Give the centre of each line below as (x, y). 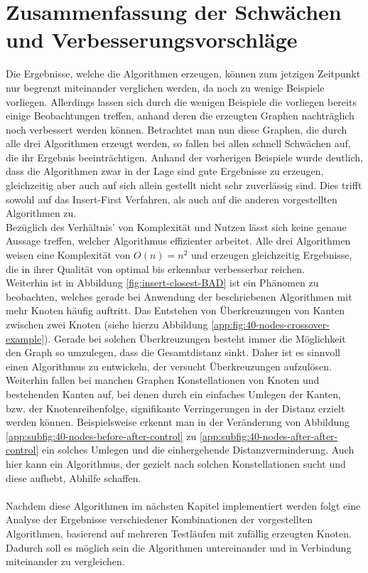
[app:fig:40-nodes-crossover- (270, 324)
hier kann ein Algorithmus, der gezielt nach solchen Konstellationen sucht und (176, 463)
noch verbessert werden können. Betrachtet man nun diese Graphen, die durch (177, 129)
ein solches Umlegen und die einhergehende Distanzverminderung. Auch (198, 450)
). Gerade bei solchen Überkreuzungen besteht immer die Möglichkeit (195, 338)
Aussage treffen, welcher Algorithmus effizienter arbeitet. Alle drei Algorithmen (178, 241)
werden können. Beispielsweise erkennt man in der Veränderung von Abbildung (178, 422)
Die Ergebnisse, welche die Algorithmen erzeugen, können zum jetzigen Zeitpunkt (183, 74)
